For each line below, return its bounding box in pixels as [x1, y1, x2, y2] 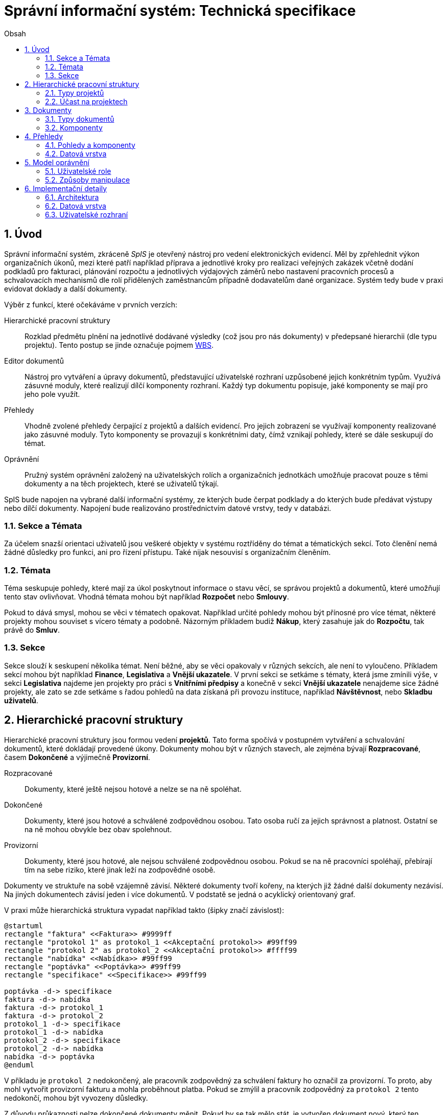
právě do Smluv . [4, 626, 60, 635]
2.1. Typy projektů [45, 88, 104, 97]
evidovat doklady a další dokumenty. [4, 284, 127, 293]
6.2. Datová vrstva [45, 201, 106, 210]
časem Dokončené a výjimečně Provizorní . [4, 752, 150, 762]
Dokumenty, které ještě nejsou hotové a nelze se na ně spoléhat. [25, 784, 242, 793]
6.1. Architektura [45, 192, 99, 202]
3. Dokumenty [25, 105, 72, 115]
